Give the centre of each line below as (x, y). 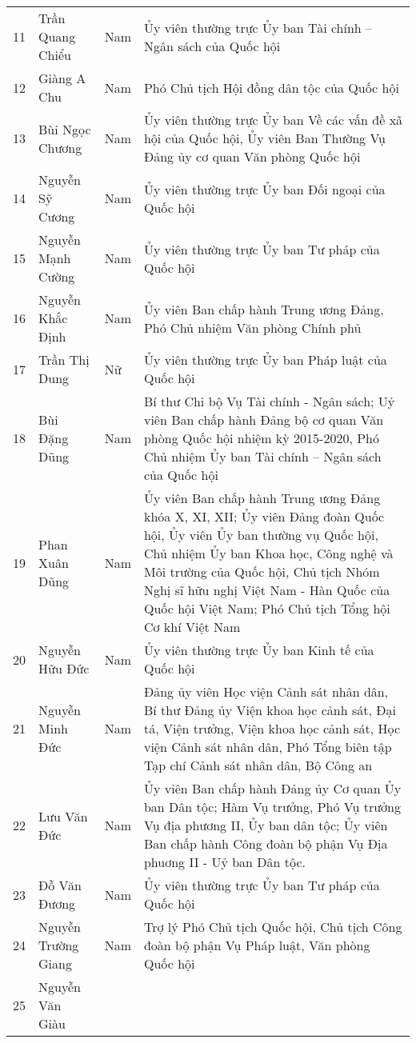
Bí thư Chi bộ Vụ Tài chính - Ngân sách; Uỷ (269, 401)
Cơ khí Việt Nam (192, 627)
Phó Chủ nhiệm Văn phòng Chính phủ (252, 327)
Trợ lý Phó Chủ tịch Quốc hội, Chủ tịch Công (273, 927)
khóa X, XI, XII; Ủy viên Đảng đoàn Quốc (264, 516)
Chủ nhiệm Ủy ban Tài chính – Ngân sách (262, 456)
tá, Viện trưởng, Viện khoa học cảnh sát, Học (272, 728)
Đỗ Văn (60, 885)
